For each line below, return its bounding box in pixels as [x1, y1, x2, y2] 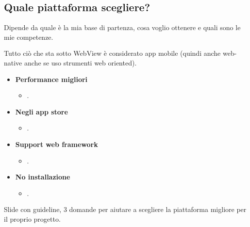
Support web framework [15, 139, 98, 149]
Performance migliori [15, 74, 88, 84]
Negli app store [15, 106, 68, 116]
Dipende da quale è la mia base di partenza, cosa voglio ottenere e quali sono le [4, 22, 241, 32]
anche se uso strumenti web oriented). [24, 57, 137, 67]
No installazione [15, 172, 70, 182]
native [4, 57, 22, 67]
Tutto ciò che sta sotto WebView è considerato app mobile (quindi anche [4, 48, 221, 58]
